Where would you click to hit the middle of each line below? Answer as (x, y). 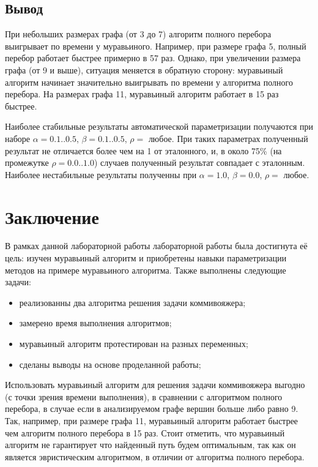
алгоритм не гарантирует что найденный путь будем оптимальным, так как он (150, 445)
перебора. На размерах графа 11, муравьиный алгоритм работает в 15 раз (142, 94)
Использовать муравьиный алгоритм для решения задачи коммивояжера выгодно (155, 385)
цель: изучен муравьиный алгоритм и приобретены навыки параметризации (146, 258)
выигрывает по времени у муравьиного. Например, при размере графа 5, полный (156, 46)
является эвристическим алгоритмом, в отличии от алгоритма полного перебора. (155, 456)
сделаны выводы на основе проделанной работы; (110, 364)
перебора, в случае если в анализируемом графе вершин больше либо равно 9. (152, 409)
